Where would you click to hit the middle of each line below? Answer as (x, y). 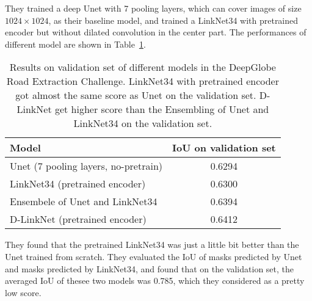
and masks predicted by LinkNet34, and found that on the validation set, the (150, 268)
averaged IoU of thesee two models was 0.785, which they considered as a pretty (155, 281)
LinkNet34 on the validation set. (143, 123)
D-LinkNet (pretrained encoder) (78, 219)
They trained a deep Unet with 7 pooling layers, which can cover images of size (153, 8)
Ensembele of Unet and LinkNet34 (84, 201)
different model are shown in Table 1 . (75, 44)
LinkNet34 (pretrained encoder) (78, 184)
